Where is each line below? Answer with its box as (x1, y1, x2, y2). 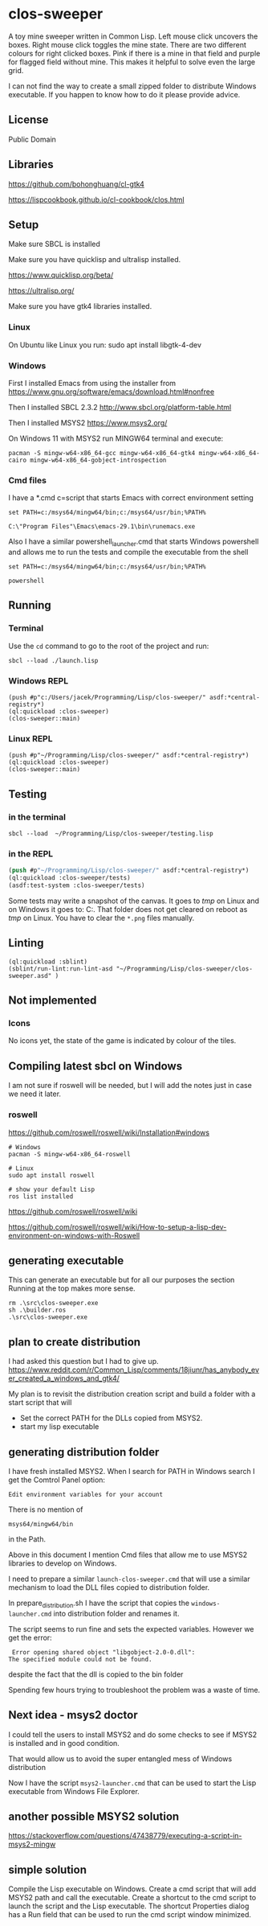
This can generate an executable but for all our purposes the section (8, 1275, 235, 1285)
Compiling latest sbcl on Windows (8, 1059, 183, 1073)
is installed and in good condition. (8, 1738, 120, 1747)
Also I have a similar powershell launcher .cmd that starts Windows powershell (8, 536, 259, 548)
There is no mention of (8, 1505, 83, 1514)
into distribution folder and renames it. (53, 1608, 180, 1618)
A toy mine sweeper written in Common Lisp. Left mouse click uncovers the (8, 31, 258, 41)
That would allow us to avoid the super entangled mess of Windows (8, 1754, 233, 1764)
